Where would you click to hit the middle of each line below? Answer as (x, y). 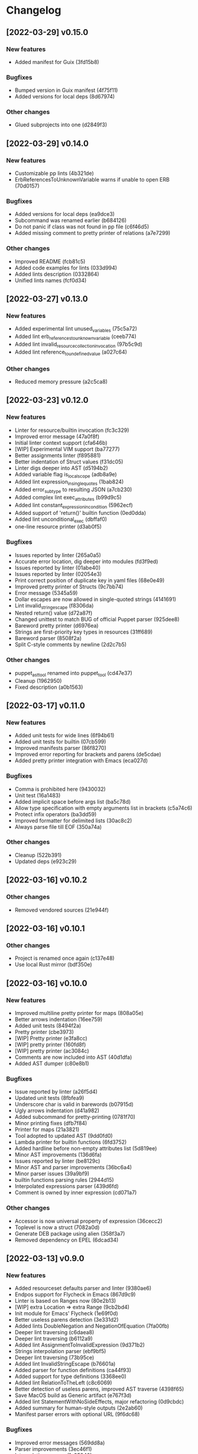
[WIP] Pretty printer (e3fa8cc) (51, 1038)
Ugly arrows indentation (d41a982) (57, 1111)
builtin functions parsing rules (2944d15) (64, 1180)
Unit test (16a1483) (38, 795)
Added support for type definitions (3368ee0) (71, 1376)
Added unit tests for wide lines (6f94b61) (64, 736)
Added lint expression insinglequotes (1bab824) (69, 483)
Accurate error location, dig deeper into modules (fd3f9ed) (86, 561)
